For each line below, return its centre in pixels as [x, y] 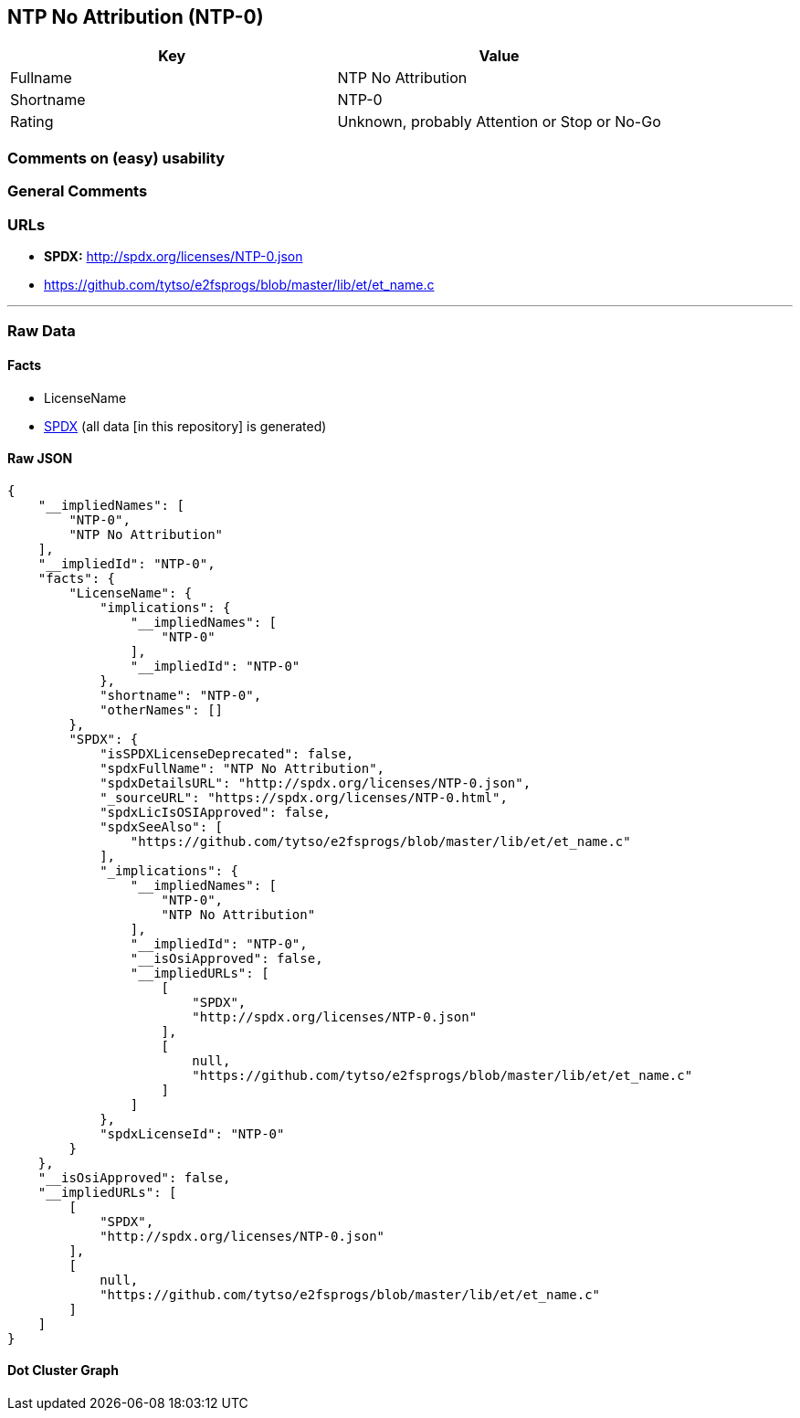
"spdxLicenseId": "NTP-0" [192, 1133]
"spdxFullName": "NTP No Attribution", [242, 768]
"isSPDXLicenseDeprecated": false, [227, 753]
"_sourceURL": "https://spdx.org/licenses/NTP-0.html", [304, 797]
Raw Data [42, 331]
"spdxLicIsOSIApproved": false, [216, 812]
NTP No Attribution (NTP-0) [136, 17]
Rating [32, 122]
